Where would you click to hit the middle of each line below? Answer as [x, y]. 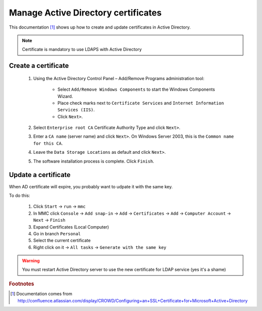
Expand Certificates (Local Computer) [71, 227]
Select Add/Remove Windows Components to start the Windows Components [136, 89]
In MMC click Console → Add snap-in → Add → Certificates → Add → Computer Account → [132, 213]
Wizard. [65, 96]
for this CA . [48, 143]
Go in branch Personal [57, 233]
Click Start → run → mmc [59, 207]
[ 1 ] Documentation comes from [41, 294]
